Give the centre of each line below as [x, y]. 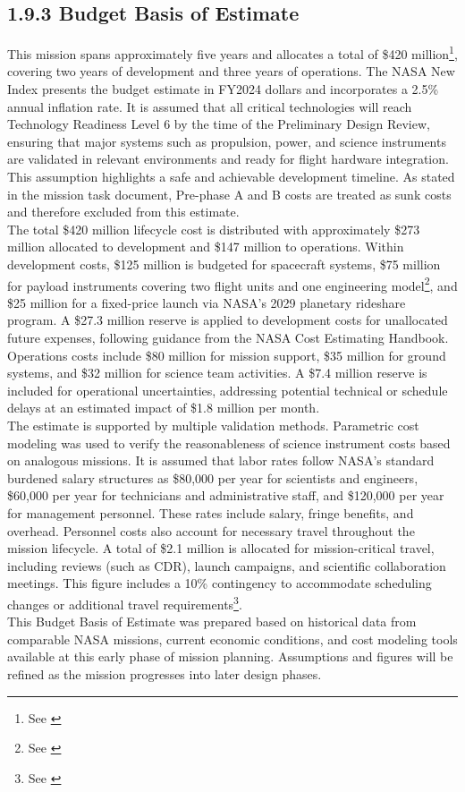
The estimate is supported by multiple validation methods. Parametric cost [213, 425]
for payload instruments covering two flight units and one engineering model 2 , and [232, 284]
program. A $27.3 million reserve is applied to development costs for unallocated [228, 320]
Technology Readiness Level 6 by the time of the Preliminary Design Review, [219, 124]
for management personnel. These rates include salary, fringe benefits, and [211, 512]
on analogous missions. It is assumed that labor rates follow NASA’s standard [221, 460]
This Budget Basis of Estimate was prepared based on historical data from [212, 622]
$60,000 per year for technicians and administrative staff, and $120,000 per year [226, 495]
